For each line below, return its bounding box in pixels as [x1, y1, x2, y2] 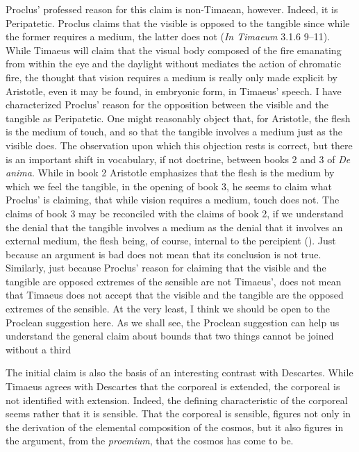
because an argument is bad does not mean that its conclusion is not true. [6, 246, 322, 261]
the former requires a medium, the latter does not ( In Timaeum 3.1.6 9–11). [6, 29, 331, 44]
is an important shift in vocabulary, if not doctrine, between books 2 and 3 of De [6, 151, 351, 166]
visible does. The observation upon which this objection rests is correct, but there [6, 137, 353, 152]
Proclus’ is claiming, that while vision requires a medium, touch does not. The [6, 192, 340, 207]
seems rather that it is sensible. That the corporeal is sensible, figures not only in [6, 406, 351, 421]
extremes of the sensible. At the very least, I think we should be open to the [6, 301, 331, 316]
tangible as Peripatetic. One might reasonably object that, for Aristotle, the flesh [6, 110, 351, 125]
